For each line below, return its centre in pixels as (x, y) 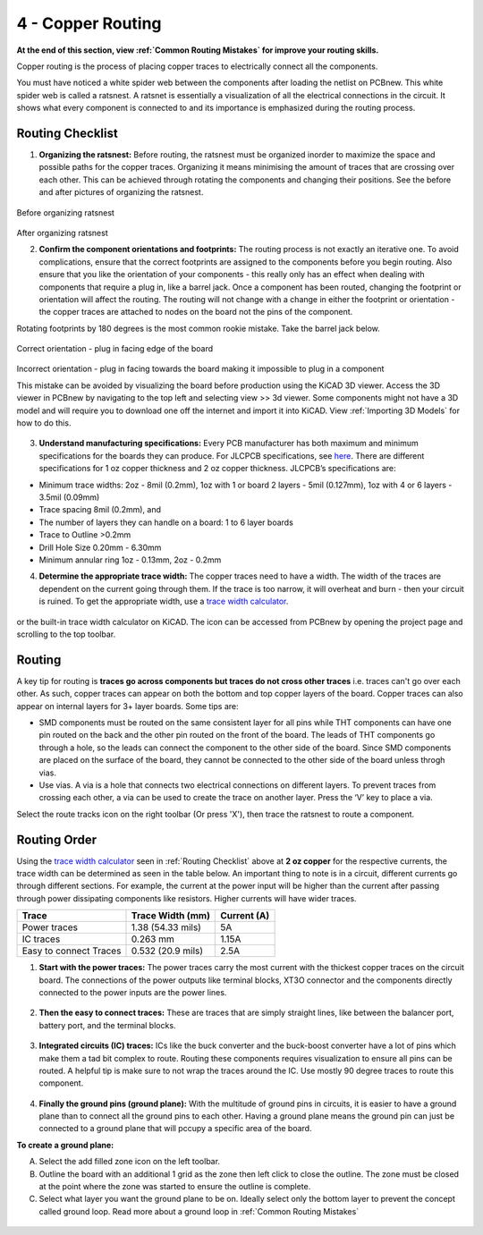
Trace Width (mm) (170, 916)
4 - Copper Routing (89, 23)
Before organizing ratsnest (66, 212)
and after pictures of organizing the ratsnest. (121, 192)
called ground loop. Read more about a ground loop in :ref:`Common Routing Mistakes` (199, 1211)
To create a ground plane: (65, 1145)
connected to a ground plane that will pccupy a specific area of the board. (175, 1129)
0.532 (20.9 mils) (167, 951)
